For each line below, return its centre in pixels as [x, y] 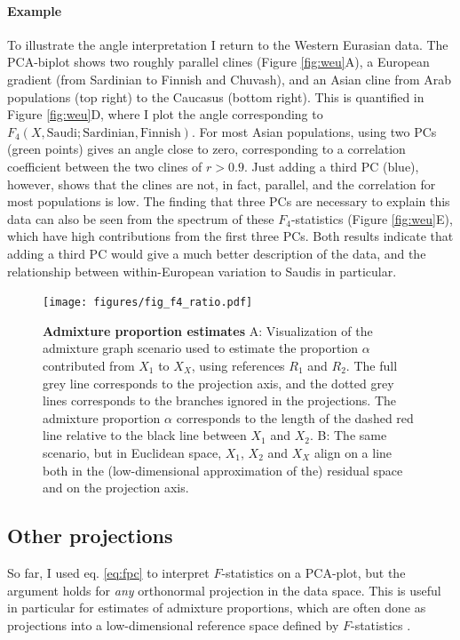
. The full [372, 365]
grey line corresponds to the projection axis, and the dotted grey [218, 383]
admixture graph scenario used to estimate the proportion [201, 348]
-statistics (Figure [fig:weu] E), [372, 218]
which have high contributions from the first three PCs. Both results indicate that [230, 236]
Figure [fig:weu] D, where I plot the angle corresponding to [165, 114]
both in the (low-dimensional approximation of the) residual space [223, 470]
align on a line [353, 452]
